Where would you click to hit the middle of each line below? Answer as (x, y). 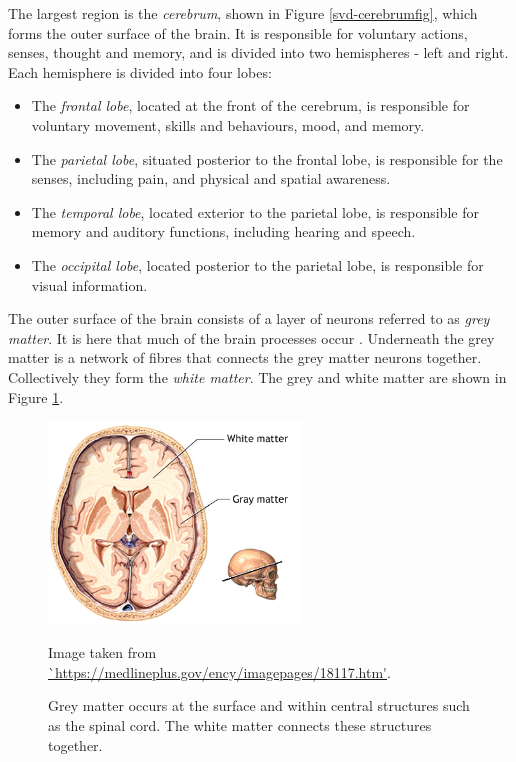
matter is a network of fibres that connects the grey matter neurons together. (245, 357)
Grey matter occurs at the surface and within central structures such (259, 705)
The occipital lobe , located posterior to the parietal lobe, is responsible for (257, 264)
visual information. (89, 284)
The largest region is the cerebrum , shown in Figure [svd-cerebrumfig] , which (243, 13)
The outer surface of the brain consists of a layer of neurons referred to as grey (249, 318)
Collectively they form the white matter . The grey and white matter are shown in (257, 376)
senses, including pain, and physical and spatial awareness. (211, 178)
